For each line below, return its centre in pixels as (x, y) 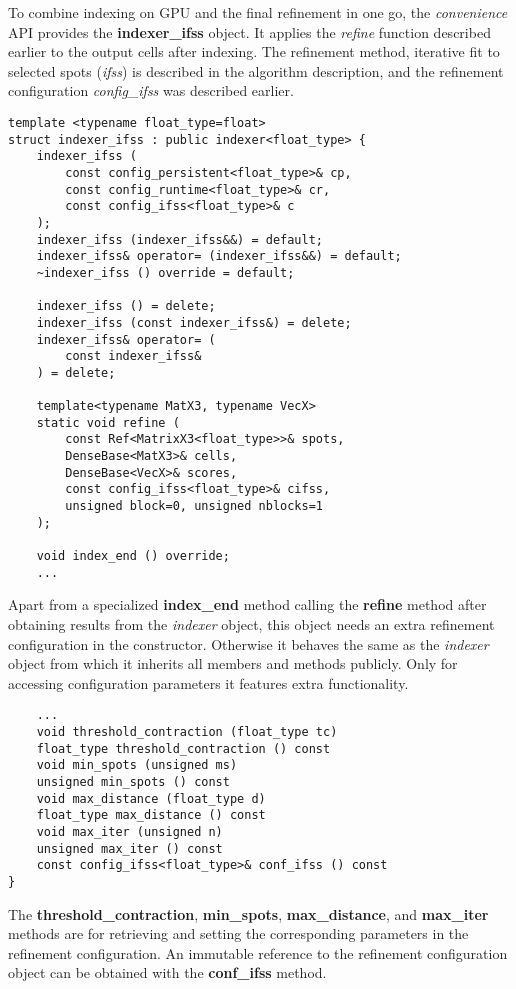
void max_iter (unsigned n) (129, 831)
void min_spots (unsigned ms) (137, 765)
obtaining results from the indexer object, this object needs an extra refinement (251, 623)
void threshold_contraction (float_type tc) (187, 731)
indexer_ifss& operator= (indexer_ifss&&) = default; (219, 256)
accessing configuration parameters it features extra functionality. (208, 682)
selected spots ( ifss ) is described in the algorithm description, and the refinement (256, 70)
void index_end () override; (133, 556)
